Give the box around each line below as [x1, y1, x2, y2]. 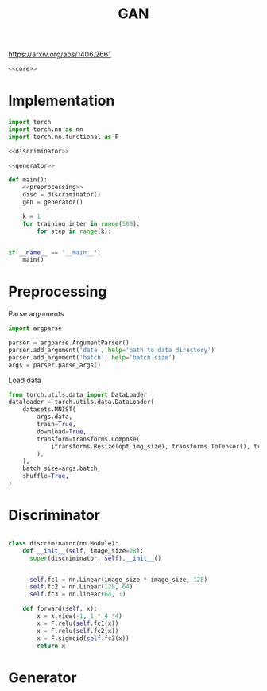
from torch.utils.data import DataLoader [8, 390, 148, 398]
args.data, [37, 413, 73, 421]
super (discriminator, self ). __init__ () [29, 554, 161, 562]
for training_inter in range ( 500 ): [22, 219, 141, 227]
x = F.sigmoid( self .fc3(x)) [37, 634, 130, 642]
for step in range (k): [37, 227, 112, 235]
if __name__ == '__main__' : [8, 248, 102, 257]
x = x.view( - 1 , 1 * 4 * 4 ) [37, 612, 123, 620]
